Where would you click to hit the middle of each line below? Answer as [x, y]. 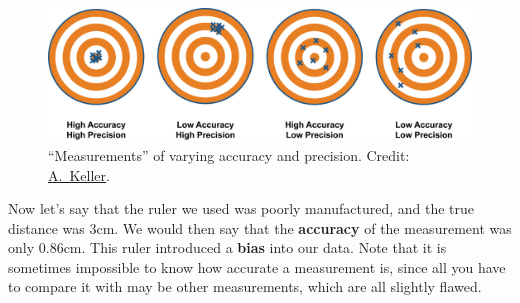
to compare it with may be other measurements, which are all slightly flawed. [245, 286]
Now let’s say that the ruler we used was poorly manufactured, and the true [241, 208]
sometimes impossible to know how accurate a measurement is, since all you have [257, 266]
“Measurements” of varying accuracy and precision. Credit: [229, 154]
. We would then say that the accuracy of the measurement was [313, 227]
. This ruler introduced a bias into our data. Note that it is [264, 247]
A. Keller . [79, 174]
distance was [46, 227]
